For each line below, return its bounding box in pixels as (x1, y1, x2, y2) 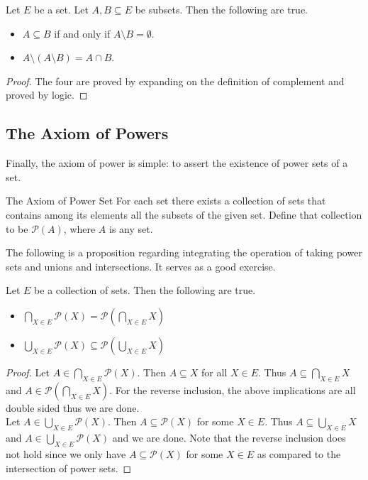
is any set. (109, 221, 153, 236)
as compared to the (257, 446, 341, 461)
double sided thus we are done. (6, 400, 140, 415)
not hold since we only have (6, 446, 126, 461)
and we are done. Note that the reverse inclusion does (112, 430, 346, 445)
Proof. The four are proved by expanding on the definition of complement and (6, 73, 345, 88)
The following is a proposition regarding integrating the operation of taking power (6, 245, 362, 260)
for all (201, 364, 228, 379)
